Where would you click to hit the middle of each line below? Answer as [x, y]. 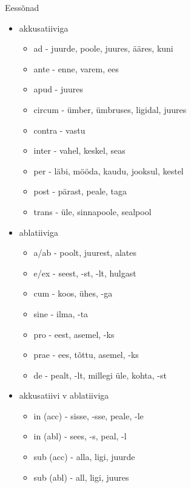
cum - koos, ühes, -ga [73, 293]
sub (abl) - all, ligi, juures [81, 477]
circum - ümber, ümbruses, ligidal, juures [110, 109]
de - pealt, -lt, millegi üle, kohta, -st [100, 375]
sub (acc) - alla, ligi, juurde [84, 457]
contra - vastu [59, 130]
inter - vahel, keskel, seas [79, 150]
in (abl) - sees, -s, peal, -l [80, 436]
